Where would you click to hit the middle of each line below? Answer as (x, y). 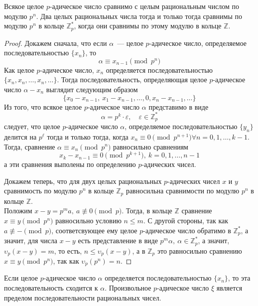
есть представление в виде (118, 240)
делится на (20, 136)
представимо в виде (179, 106)
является (229, 288)
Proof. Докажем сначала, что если (56, 43)
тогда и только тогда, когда (88, 136)
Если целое (21, 278)
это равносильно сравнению (199, 250)
